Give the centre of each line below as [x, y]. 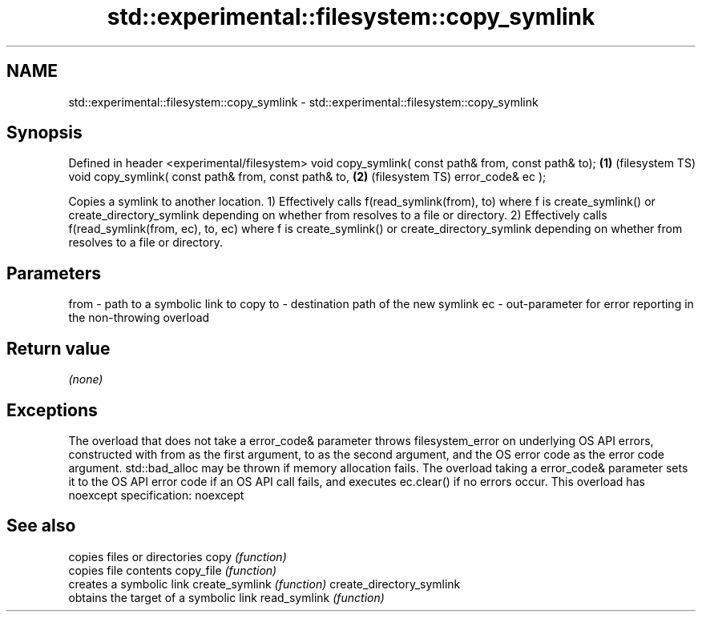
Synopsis [44, 133]
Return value [58, 348]
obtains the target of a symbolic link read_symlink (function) [226, 597]
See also [41, 526]
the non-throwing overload [139, 318]
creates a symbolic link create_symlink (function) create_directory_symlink [264, 584]
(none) [86, 379]
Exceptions [52, 410]
